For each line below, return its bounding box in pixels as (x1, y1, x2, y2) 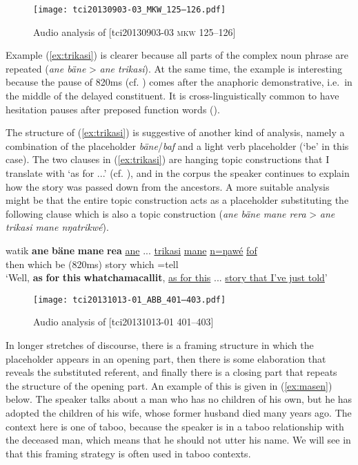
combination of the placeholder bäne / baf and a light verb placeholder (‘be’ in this (6, 138, 349, 153)
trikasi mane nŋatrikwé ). (6, 220, 109, 234)
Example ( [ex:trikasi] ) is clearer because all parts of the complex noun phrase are (6, 48, 349, 62)
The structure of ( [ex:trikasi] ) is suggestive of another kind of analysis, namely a (6, 125, 345, 140)
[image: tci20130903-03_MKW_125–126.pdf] (33, 5, 226, 15)
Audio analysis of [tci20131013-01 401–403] (33, 314, 214, 329)
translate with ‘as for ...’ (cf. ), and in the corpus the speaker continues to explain (6, 166, 350, 180)
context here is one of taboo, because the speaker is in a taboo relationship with (6, 419, 344, 433)
